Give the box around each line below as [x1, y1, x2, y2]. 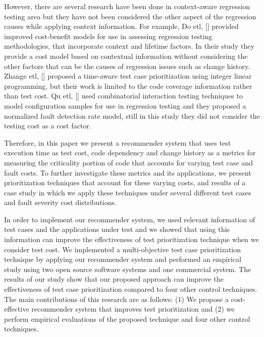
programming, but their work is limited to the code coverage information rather [4, 80, 252, 91]
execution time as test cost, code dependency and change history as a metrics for [4, 147, 256, 158]
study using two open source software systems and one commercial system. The [4, 263, 251, 274]
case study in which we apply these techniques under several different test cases [4, 187, 251, 197]
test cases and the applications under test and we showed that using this [4, 224, 230, 234]
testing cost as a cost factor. [4, 120, 91, 131]
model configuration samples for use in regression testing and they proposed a [4, 100, 246, 111]
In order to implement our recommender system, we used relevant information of [4, 214, 255, 224]
